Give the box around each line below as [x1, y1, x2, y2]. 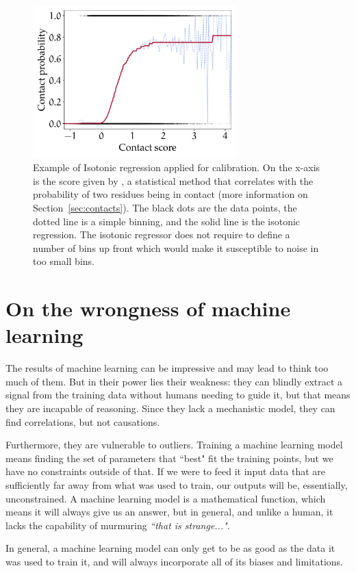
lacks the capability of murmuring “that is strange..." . [5, 518, 230, 532]
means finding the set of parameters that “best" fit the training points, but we [5, 450, 333, 465]
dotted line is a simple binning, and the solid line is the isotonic [33, 214, 301, 228]
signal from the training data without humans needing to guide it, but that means [5, 387, 351, 402]
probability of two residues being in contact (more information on [33, 187, 308, 201]
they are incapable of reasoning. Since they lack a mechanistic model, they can [5, 401, 335, 416]
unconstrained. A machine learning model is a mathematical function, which [5, 491, 326, 505]
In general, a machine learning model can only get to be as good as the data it [5, 541, 335, 555]
